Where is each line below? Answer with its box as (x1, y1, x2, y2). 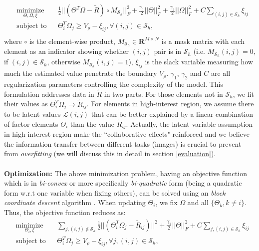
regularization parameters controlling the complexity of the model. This (4, 78, 224, 89)
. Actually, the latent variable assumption (126, 118, 253, 129)
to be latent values (4, 109, 61, 119)
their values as (4, 98, 48, 109)
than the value (70, 118, 115, 129)
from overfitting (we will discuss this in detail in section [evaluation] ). (4, 148, 216, 159)
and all (187, 197, 209, 208)
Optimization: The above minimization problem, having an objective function (4, 168, 247, 178)
